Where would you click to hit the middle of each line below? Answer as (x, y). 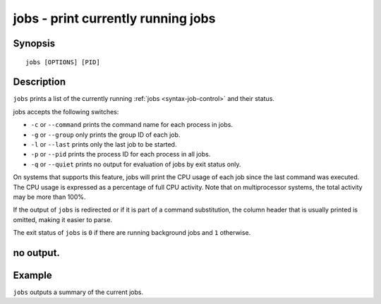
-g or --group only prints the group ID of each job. (105, 135)
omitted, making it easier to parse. (63, 219)
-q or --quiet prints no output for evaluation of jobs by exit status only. (136, 164)
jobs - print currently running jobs (114, 18)
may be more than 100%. (49, 197)
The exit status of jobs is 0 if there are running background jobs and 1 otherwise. (132, 233)
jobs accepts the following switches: (66, 111)
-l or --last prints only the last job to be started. (104, 145)
